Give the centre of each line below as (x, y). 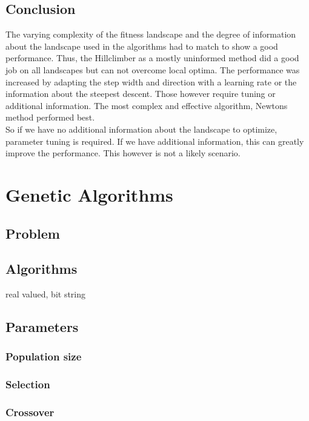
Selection (28, 384)
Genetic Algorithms (89, 194)
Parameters (42, 327)
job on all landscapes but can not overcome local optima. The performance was (153, 69)
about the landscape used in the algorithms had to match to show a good (142, 46)
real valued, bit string (46, 294)
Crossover (30, 412)
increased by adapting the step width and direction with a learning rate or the (151, 81)
